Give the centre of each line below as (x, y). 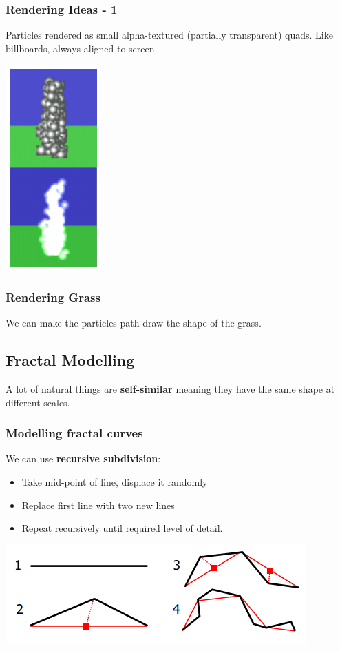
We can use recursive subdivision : (83, 458)
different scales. (38, 402)
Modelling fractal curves (74, 433)
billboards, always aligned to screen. (82, 48)
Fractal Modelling (70, 360)
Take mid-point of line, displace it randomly (115, 482)
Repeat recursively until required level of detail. (122, 528)
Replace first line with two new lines (98, 505)
